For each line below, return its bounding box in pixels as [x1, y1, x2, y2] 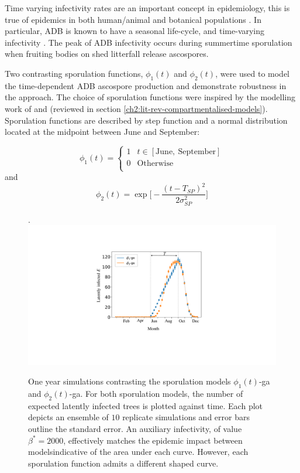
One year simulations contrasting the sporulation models [28, 375, 231, 387]
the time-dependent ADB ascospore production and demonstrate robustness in [5, 79, 287, 91]
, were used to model [215, 67, 290, 79]
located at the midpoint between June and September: [5, 125, 200, 138]
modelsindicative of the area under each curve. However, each [28, 445, 249, 458]
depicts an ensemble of [28, 411, 109, 423]
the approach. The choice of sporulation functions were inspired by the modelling [5, 91, 296, 103]
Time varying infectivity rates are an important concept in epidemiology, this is [5, 2, 290, 13]
